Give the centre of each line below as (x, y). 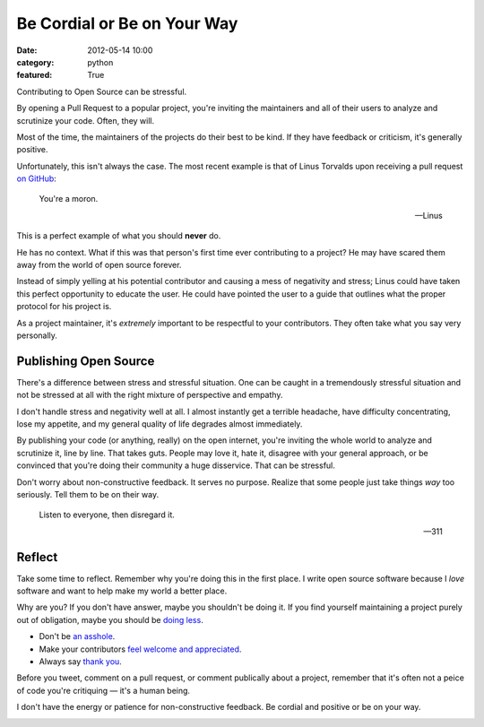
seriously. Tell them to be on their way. (88, 494)
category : (35, 62)
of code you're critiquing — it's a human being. (104, 690)
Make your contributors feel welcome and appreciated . (140, 649)
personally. (37, 335)
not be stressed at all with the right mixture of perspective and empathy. (150, 395)
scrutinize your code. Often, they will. (86, 120)
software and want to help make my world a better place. (122, 591)
